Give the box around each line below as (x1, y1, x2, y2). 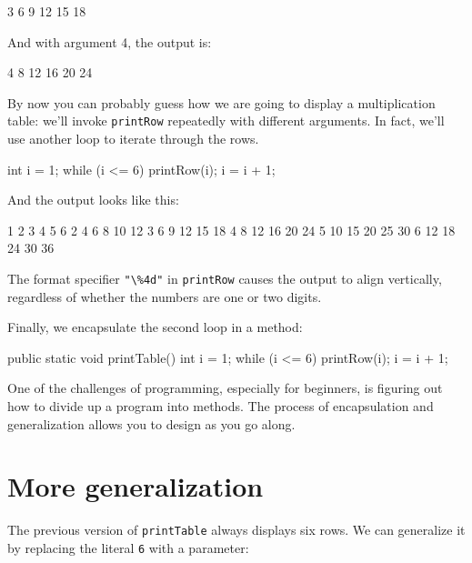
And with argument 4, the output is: (7, 32, 212, 51)
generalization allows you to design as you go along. (7, 414, 296, 433)
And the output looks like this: (7, 190, 179, 209)
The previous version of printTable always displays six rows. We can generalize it (7, 520, 466, 539)
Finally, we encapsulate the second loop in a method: (7, 317, 303, 337)
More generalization (7, 467, 264, 505)
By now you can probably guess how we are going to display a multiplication (7, 93, 436, 112)
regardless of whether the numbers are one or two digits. (7, 287, 322, 306)
